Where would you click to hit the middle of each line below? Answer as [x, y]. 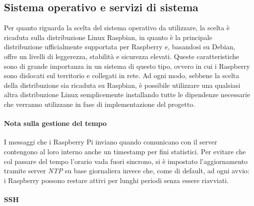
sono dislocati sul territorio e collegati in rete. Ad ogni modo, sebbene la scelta [122, 75]
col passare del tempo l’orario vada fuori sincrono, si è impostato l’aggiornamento [126, 161]
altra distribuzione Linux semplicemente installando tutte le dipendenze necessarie [127, 94]
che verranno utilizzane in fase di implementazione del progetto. [100, 104]
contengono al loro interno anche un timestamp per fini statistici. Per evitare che [125, 151]
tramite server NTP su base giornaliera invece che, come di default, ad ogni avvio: [127, 171]
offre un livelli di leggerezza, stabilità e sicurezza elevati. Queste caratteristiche [122, 56]
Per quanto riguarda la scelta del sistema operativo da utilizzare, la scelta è [117, 28]
